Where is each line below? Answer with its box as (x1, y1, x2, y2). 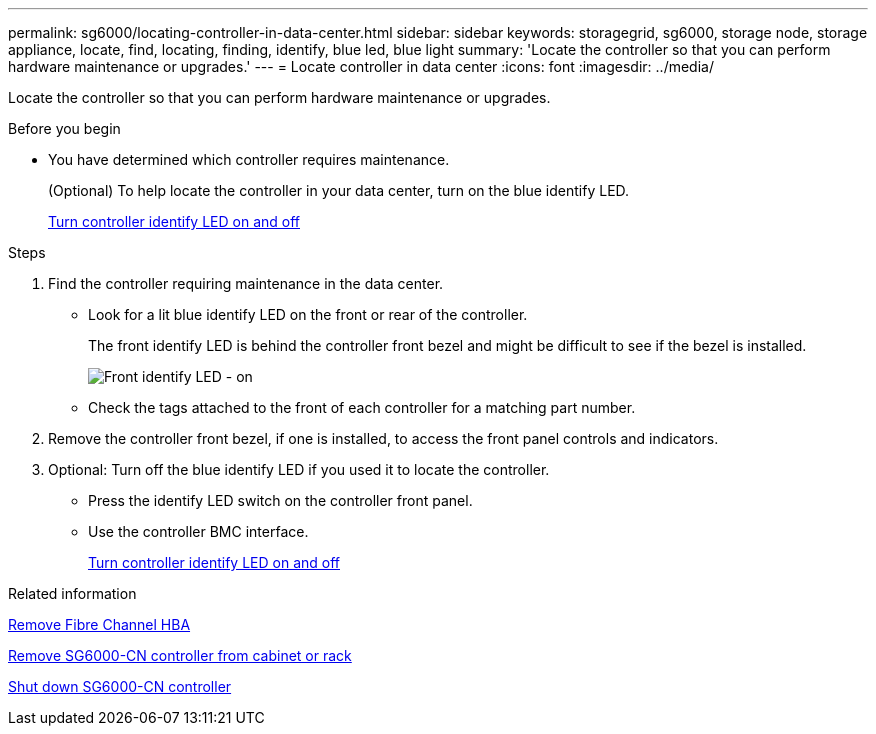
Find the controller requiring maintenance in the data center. (48, 275, 444, 292)
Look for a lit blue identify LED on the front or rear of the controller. (88, 306, 528, 323)
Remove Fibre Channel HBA (8, 616, 191, 633)
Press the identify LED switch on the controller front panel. (88, 492, 473, 509)
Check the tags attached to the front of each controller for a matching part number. (88, 399, 636, 416)
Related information (8, 585, 137, 602)
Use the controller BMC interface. (88, 523, 309, 540)
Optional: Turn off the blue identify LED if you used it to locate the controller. (48, 461, 550, 478)
